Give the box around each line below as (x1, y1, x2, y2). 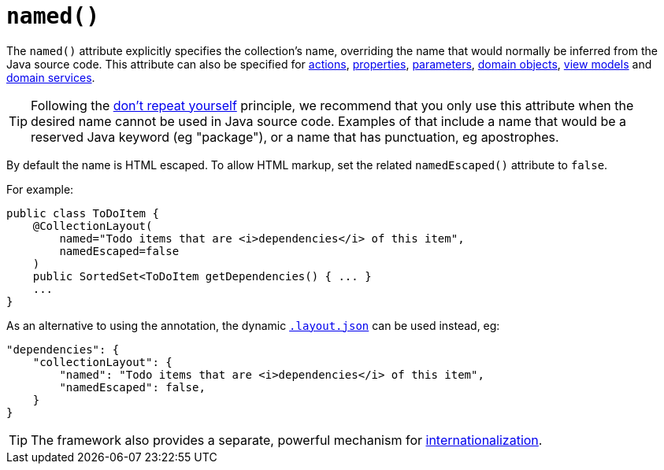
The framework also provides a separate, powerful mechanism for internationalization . (31, 431, 543, 448)
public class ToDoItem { (6, 206, 159, 220)
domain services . (6, 70, 95, 84)
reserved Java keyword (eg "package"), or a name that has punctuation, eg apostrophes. (31, 128, 559, 145)
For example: (6, 182, 74, 196)
